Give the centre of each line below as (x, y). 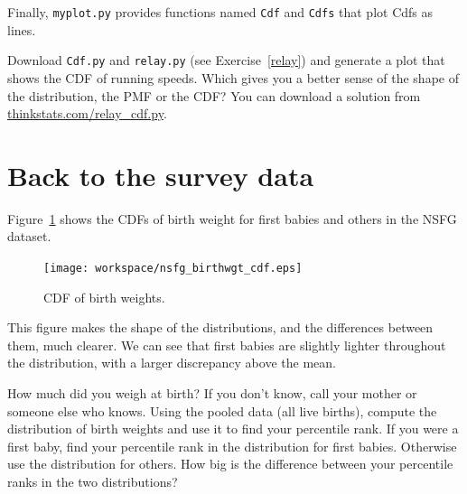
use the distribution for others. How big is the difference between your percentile (230, 464)
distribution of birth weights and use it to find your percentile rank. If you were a (233, 429)
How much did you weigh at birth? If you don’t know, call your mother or (212, 393)
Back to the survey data (161, 175)
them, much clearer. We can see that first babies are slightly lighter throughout (227, 345)
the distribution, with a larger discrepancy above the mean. (172, 363)
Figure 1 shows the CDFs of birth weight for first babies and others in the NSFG (232, 218)
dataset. (29, 236)
